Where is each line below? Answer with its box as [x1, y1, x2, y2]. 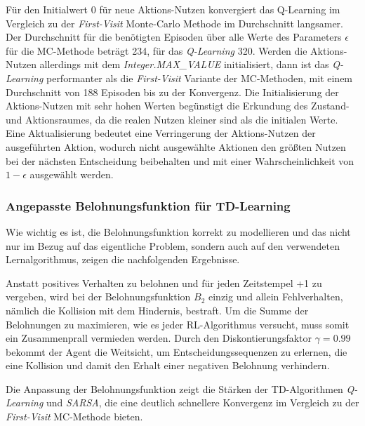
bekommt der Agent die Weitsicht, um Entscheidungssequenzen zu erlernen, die [6, 344, 347, 359]
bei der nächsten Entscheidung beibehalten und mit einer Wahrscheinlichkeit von [6, 153, 354, 168]
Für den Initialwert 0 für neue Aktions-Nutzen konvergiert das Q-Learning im [6, 2, 340, 16]
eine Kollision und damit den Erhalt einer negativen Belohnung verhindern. [6, 358, 330, 373]
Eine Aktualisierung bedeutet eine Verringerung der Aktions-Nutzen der [6, 126, 316, 140]
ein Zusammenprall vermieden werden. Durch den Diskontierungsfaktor [6, 331, 312, 345]
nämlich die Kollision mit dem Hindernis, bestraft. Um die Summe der [6, 302, 309, 317]
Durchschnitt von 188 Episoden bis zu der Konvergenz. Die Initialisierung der [6, 84, 339, 99]
